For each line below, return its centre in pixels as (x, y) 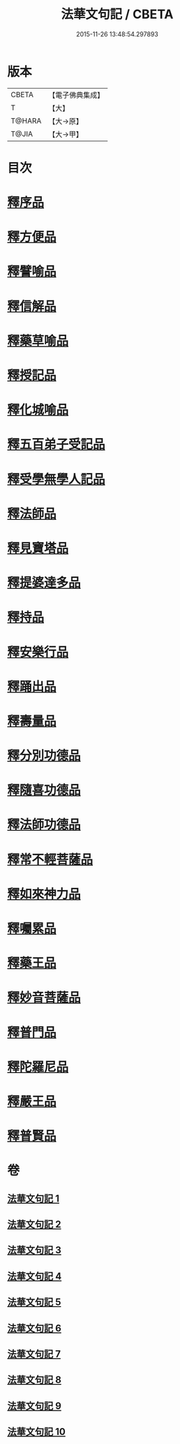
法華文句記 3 (34, 1250)
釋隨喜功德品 (44, 790)
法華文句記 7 (34, 1354)
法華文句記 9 (34, 1406)
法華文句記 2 (34, 1224)
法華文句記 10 (37, 1432)
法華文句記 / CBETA (117, 14)
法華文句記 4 (35, 1276)
